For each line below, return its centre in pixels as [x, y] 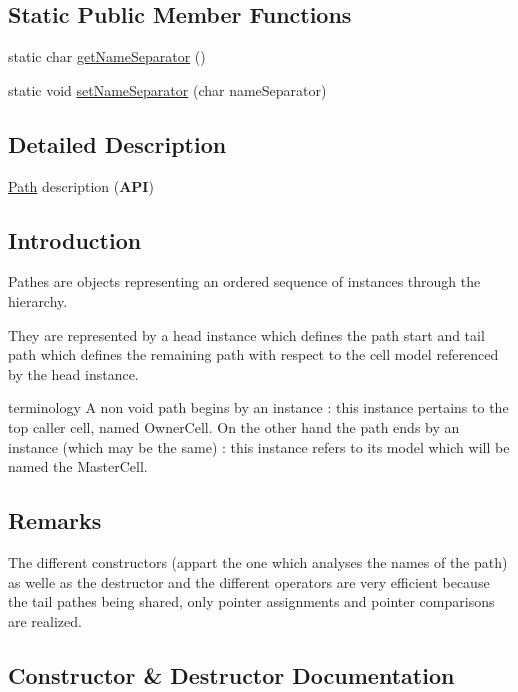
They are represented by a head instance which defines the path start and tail [246, 334]
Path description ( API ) [81, 185]
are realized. [45, 620]
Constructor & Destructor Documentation [231, 674]
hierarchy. [38, 300]
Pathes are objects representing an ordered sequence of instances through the [244, 281]
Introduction [75, 239]
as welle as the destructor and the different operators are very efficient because [249, 581]
